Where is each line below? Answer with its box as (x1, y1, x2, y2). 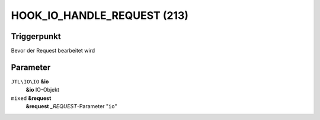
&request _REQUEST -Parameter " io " (25, 103, 118, 110)
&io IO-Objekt (25, 86, 59, 93)
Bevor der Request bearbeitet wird (11, 47, 95, 54)
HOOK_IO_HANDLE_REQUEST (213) (11, 9, 189, 22)
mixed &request (11, 95, 52, 102)
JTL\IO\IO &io (11, 77, 49, 85)
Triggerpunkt (11, 31, 62, 41)
